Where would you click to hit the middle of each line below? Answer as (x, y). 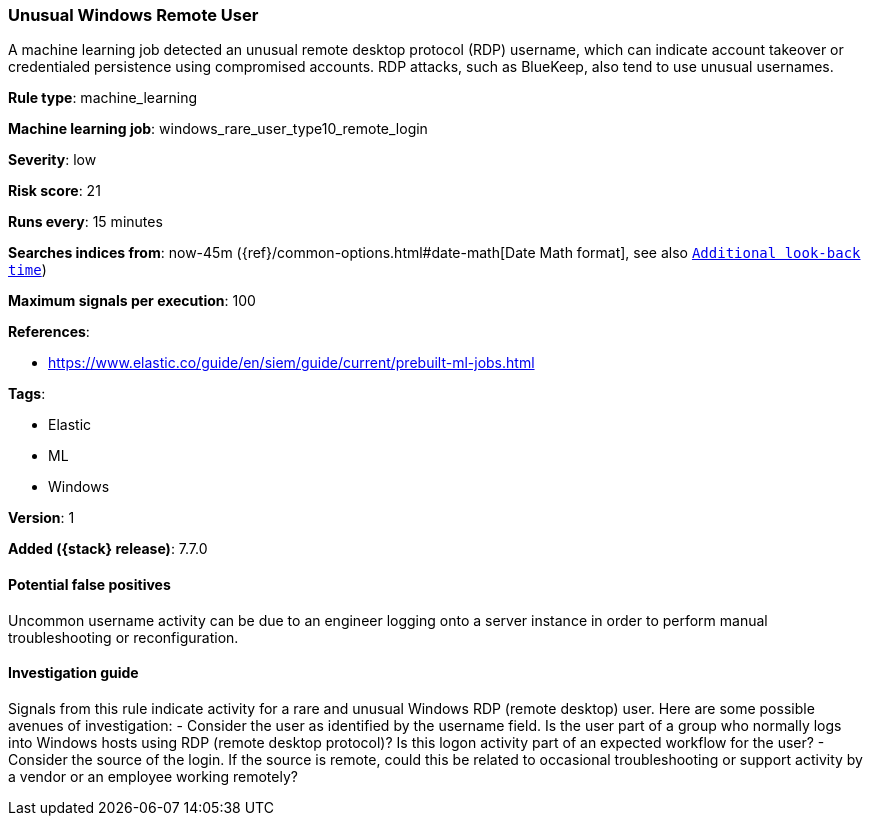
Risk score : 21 (54, 191)
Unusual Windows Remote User (133, 15)
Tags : (27, 394)
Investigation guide (73, 673)
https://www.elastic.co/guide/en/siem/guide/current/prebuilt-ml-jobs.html (291, 363)
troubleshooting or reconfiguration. (123, 637)
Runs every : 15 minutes (85, 222)
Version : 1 (41, 518)
